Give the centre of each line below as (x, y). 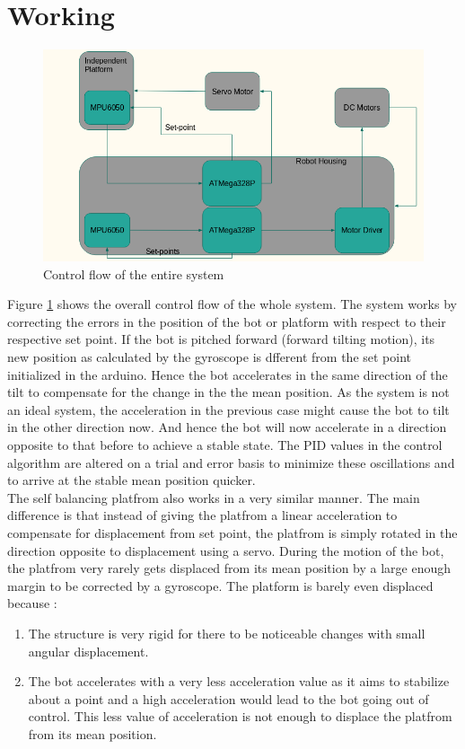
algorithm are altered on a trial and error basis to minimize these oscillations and (231, 462)
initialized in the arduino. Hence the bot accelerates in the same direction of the (228, 374)
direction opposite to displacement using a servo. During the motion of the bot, (226, 550)
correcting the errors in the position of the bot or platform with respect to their (227, 321)
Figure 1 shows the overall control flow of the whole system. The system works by (232, 304)
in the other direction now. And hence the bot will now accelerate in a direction (227, 427)
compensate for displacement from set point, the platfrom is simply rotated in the (232, 532)
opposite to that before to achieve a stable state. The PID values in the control (225, 444)
